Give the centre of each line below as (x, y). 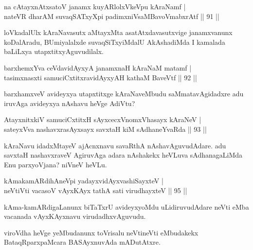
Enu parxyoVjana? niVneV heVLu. (55, 164)
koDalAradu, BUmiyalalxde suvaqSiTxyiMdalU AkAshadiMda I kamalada (115, 42)
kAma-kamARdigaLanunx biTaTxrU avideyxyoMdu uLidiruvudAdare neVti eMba (126, 206)
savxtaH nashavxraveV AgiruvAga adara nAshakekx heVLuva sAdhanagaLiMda (123, 155)
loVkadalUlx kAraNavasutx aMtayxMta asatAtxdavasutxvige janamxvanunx (118, 32)
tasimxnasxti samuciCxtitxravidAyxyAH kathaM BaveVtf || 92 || (100, 77)
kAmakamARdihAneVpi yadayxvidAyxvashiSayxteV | (84, 181)
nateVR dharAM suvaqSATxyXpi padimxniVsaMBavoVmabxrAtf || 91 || (112, 16)
